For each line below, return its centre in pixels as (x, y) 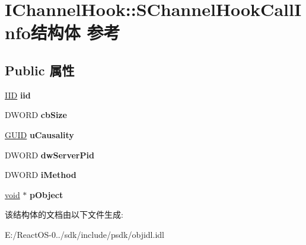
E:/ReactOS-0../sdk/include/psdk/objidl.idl (85, 234)
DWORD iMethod (41, 175)
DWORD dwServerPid (50, 155)
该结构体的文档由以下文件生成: (64, 214)
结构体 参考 (75, 32)
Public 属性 (40, 70)
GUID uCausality (39, 134)
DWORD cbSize (36, 115)
